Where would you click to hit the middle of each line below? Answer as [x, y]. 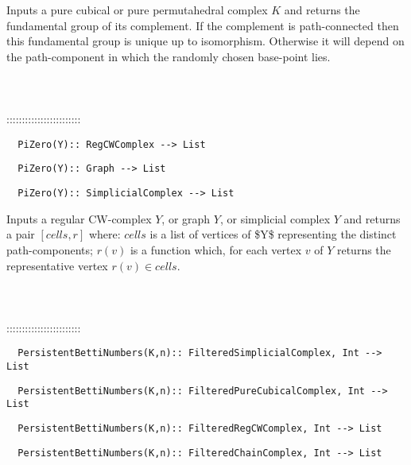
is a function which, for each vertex [216, 249]
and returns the [322, 10]
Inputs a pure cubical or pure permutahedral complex [137, 10]
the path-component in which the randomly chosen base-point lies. [169, 56]
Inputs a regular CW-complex [79, 218]
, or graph [186, 218]
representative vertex [57, 265]
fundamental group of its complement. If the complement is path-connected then [203, 25]
